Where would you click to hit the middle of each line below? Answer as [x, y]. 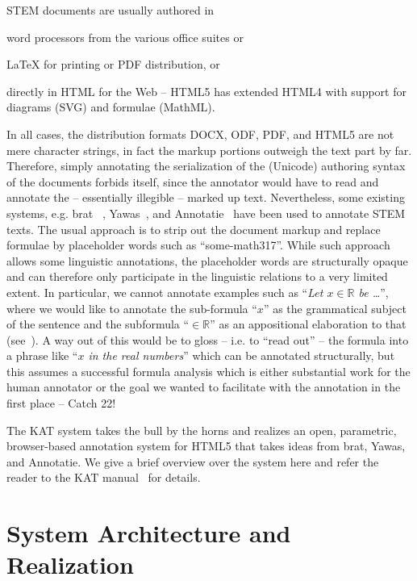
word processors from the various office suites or [125, 37]
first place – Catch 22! [61, 403]
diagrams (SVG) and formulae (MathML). [111, 107]
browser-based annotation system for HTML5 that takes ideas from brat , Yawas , [206, 446]
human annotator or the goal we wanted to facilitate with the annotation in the [204, 387]
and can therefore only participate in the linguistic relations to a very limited [197, 276]
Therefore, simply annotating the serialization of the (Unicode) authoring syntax [206, 166]
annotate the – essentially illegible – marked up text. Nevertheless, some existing [206, 197]
